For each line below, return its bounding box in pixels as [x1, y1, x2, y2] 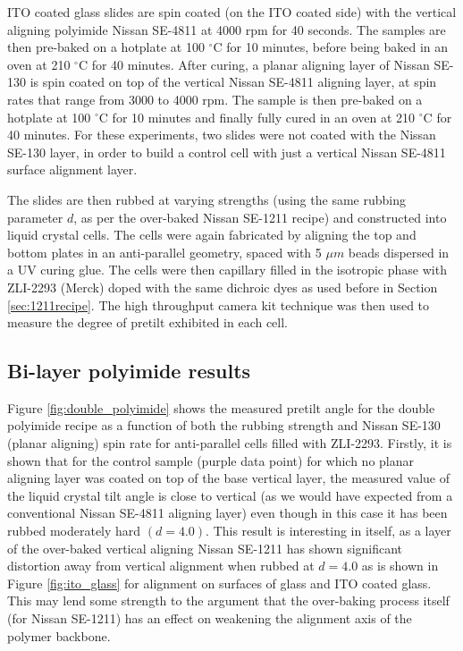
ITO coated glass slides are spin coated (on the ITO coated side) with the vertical [7, 3, 457, 21]
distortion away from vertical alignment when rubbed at [7, 556, 315, 575]
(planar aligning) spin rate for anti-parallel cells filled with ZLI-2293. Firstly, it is [7, 434, 452, 452]
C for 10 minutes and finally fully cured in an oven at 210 [98, 107, 416, 126]
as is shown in [361, 556, 439, 575]
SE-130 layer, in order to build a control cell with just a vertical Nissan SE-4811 [7, 142, 446, 161]
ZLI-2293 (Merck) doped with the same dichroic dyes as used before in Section [7, 277, 438, 296]
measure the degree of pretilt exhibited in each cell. [7, 313, 289, 332]
